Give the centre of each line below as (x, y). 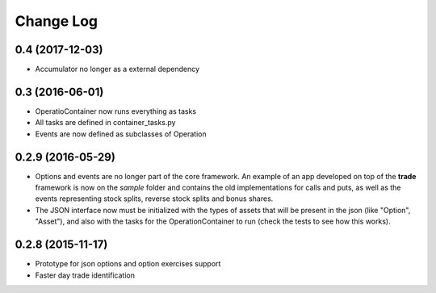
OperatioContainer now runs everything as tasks (116, 111)
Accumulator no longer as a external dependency (117, 69)
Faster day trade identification (85, 275)
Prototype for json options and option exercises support (128, 264)
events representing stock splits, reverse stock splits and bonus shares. (154, 199)
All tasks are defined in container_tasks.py (105, 123)
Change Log (57, 21)
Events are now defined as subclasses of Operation (121, 134)
